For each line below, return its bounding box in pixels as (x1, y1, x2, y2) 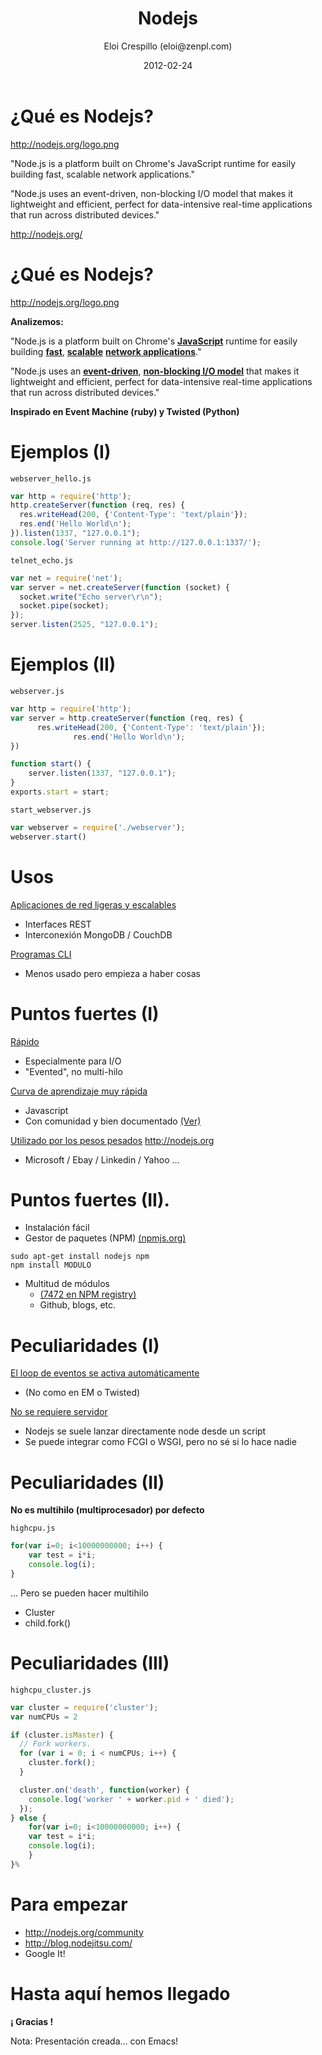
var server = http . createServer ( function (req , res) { (10, 713, 244, 723)
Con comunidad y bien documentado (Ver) (24, 1115, 202, 1127)
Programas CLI (10, 948, 72, 960)
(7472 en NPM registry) (39, 1288, 137, 1301)
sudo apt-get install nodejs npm (10, 1252, 150, 1262)
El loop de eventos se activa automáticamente (10, 1367, 200, 1379)
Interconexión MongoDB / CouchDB (24, 928, 173, 941)
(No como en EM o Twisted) (24, 1387, 141, 1399)
